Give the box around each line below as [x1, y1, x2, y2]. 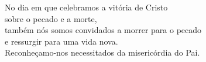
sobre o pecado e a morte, [5, 12, 97, 24]
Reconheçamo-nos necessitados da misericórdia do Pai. [5, 46, 200, 59]
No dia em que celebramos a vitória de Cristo [5, 1, 168, 13]
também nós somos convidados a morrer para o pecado [5, 24, 202, 36]
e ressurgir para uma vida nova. [5, 35, 118, 47]
